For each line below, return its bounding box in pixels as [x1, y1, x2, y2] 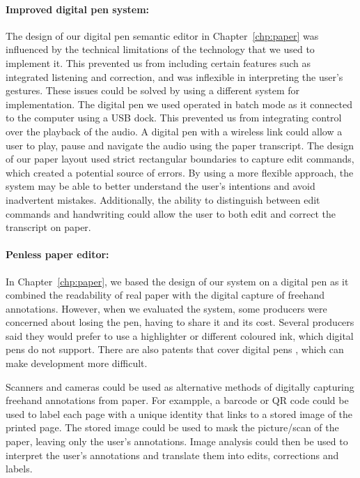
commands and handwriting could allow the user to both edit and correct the [6, 206, 336, 221]
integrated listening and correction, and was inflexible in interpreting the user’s [6, 69, 343, 84]
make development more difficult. [6, 356, 148, 371]
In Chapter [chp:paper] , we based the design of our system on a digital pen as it [6, 274, 349, 288]
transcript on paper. [6, 220, 91, 234]
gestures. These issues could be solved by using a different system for [6, 83, 299, 98]
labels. [6, 461, 33, 476]
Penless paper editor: [6, 247, 109, 262]
